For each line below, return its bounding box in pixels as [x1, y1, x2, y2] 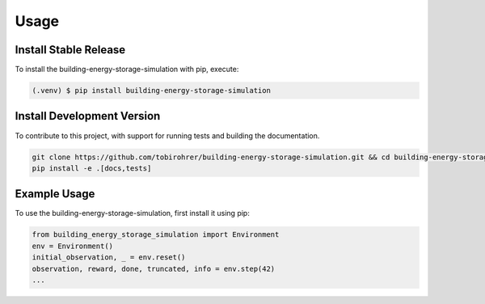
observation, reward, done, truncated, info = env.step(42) [32, 264, 276, 273]
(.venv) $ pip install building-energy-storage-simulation [32, 86, 271, 95]
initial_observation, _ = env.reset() [32, 253, 186, 262]
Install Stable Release [15, 43, 126, 57]
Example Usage [15, 187, 95, 201]
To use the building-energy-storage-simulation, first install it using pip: [15, 209, 250, 218]
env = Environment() [32, 241, 113, 251]
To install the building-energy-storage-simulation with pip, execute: [15, 65, 239, 74]
